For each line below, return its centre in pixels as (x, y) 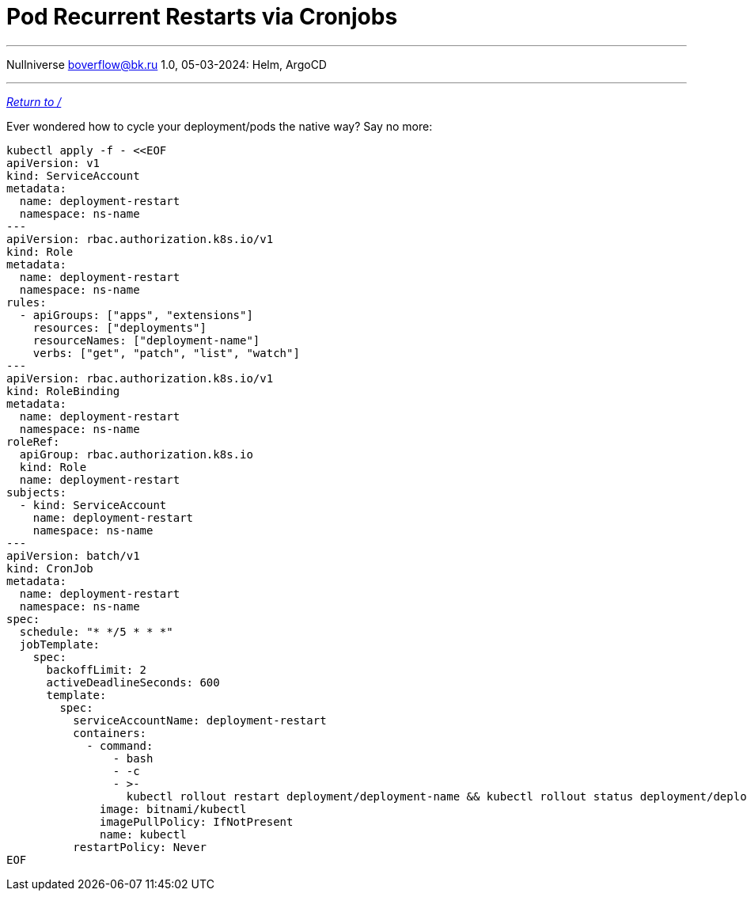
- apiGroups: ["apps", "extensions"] (136, 315)
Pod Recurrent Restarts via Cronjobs (202, 17)
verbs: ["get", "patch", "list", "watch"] (166, 353)
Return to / (34, 101)
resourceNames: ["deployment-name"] (146, 340)
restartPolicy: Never (140, 847)
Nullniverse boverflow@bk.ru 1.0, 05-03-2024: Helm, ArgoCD (167, 64)
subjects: (36, 492)
